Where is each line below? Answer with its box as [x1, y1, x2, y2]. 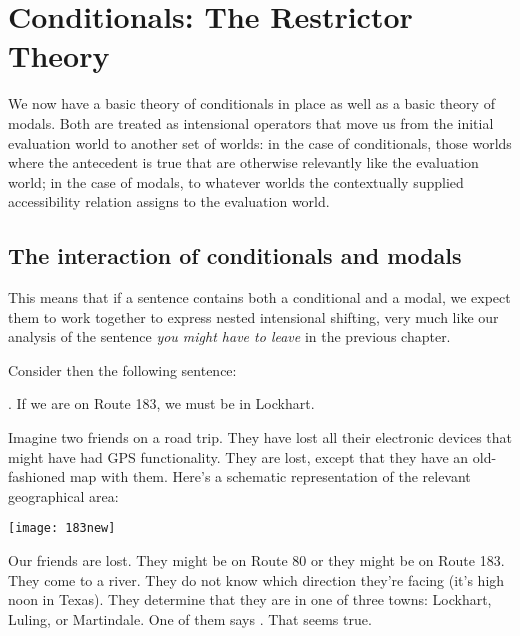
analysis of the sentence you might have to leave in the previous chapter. [8, 326, 451, 347]
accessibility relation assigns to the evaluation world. [8, 191, 330, 212]
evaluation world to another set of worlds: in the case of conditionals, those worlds [8, 132, 512, 153]
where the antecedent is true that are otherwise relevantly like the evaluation [8, 152, 479, 173]
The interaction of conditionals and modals [8, 240, 462, 271]
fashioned [8, 466, 66, 487]
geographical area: [8, 485, 119, 506]
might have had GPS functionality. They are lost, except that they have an [8, 446, 469, 467]
